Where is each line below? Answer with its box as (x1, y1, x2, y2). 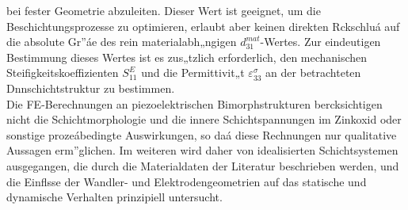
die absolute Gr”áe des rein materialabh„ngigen (6, 33, 237, 50)
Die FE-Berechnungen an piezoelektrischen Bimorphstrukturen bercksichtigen (6, 95, 383, 112)
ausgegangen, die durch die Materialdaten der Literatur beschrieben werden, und (6, 157, 399, 174)
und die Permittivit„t (141, 64, 245, 81)
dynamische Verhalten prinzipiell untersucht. (6, 189, 223, 205)
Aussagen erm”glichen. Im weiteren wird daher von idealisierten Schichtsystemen (6, 142, 398, 158)
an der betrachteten (265, 64, 361, 81)
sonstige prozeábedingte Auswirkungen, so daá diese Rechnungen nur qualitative (6, 126, 397, 143)
